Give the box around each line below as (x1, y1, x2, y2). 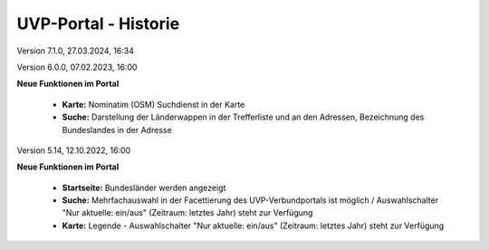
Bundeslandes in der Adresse (62, 124, 172, 135)
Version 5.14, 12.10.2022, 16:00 (16, 145, 131, 156)
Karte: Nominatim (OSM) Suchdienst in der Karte (62, 99, 245, 110)
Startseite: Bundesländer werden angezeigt (62, 182, 226, 193)
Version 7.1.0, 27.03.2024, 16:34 (16, 45, 135, 56)
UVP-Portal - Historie (16, 14, 180, 34)
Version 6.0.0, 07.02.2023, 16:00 (16, 62, 138, 72)
